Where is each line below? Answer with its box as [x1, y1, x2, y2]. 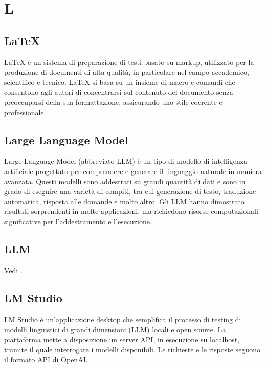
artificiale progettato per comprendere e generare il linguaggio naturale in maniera [4, 165, 262, 176]
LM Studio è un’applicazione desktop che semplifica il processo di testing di [4, 314, 241, 324]
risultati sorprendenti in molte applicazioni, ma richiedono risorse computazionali [4, 206, 258, 217]
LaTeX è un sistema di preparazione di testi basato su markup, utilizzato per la [4, 56, 254, 67]
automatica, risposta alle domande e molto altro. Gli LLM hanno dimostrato [4, 196, 245, 206]
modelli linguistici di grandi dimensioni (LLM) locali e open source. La [4, 324, 226, 335]
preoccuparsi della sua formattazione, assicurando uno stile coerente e [4, 96, 223, 107]
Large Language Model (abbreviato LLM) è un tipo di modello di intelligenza [4, 156, 247, 166]
